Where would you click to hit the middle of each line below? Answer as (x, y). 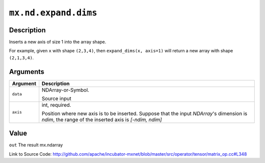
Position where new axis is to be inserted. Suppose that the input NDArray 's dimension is (145, 114)
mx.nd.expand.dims (53, 13)
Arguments (27, 72)
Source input (57, 98)
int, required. (56, 105)
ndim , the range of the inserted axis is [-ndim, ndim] (102, 119)
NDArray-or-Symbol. (66, 90)
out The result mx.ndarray (36, 145)
